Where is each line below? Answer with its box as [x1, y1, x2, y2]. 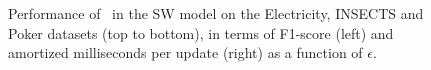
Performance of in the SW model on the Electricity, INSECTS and [8, 3, 424, 23]
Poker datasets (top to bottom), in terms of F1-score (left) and [8, 22, 394, 43]
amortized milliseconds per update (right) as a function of [8, 42, 363, 63]
